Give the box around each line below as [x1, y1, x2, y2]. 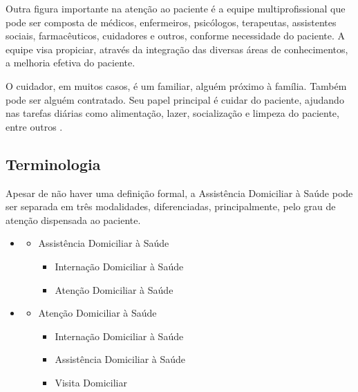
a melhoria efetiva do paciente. [6, 55, 135, 70]
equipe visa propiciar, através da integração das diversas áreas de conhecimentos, [6, 41, 348, 56]
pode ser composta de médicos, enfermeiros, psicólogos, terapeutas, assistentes [6, 15, 337, 29]
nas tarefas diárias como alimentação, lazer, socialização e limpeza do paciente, [6, 106, 339, 120]
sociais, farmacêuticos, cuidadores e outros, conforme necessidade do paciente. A [6, 28, 346, 43]
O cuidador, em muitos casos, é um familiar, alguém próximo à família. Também [6, 78, 347, 93]
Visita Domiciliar [55, 375, 127, 389]
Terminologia [6, 153, 101, 174]
